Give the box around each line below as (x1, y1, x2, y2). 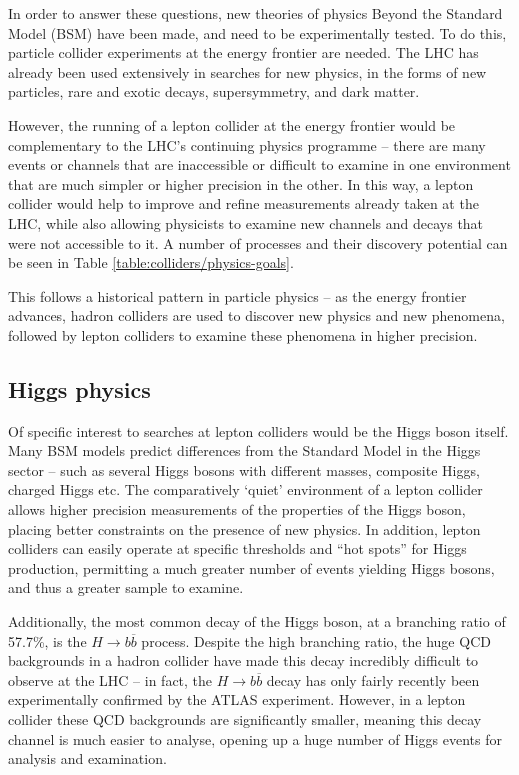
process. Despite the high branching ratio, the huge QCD (141, 630, 491, 651)
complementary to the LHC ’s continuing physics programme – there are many (8, 134, 486, 155)
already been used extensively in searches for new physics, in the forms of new (8, 61, 487, 82)
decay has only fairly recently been (266, 669, 480, 690)
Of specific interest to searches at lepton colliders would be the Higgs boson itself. (8, 420, 509, 441)
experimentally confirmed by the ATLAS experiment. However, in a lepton (8, 689, 466, 710)
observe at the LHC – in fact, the (8, 669, 213, 690)
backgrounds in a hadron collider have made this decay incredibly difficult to (8, 650, 479, 671)
